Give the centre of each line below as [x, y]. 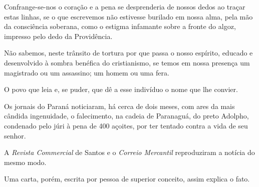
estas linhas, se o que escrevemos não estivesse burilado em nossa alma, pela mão [128, 16]
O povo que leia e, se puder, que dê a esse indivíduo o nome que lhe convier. [121, 89]
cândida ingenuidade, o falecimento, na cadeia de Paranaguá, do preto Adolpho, [126, 116]
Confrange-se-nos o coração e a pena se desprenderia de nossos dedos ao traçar [125, 6]
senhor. [15, 135]
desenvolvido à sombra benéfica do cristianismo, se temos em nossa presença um [127, 62]
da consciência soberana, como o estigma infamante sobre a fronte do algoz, [120, 26]
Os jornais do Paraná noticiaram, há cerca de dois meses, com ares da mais [119, 106]
